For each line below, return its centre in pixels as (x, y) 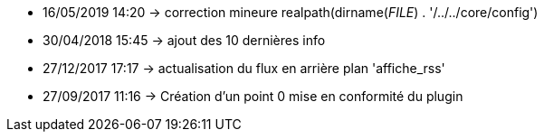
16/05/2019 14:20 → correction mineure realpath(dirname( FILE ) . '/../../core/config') (291, 12)
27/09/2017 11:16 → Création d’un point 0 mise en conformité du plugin (253, 96)
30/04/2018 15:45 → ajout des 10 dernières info (184, 40)
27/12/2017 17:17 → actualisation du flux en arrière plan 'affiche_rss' (244, 68)
